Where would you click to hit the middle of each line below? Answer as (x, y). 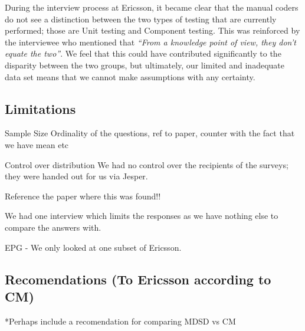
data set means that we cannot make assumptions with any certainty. (130, 76)
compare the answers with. (53, 227)
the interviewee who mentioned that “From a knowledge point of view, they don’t (150, 42)
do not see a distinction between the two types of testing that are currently (141, 19)
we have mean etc (37, 144)
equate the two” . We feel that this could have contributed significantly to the (143, 53)
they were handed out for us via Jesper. (76, 176)
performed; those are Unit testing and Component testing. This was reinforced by (152, 30)
